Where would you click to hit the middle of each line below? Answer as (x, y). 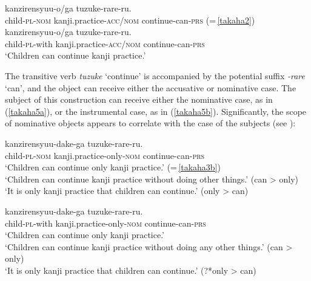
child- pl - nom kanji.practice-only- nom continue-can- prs (105, 155)
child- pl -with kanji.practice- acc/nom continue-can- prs (105, 43)
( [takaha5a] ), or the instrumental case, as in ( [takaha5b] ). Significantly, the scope (156, 111)
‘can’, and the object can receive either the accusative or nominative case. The (151, 87)
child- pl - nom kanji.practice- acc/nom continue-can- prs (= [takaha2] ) (130, 20)
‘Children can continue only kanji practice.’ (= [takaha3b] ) (113, 167)
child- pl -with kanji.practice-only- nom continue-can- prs (105, 223)
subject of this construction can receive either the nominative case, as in (139, 99)
